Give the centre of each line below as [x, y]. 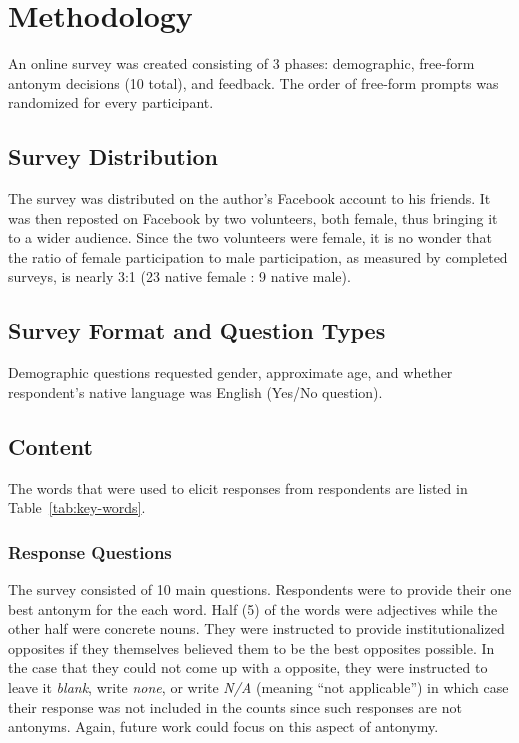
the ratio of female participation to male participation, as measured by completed [258, 256]
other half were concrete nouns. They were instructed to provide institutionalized [256, 628]
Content [50, 445]
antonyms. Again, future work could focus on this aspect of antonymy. [223, 726]
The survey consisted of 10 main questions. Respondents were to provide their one [260, 589]
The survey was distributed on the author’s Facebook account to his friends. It [249, 198]
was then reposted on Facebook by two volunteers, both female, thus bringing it [253, 217]
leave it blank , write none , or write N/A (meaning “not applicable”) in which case [258, 687]
